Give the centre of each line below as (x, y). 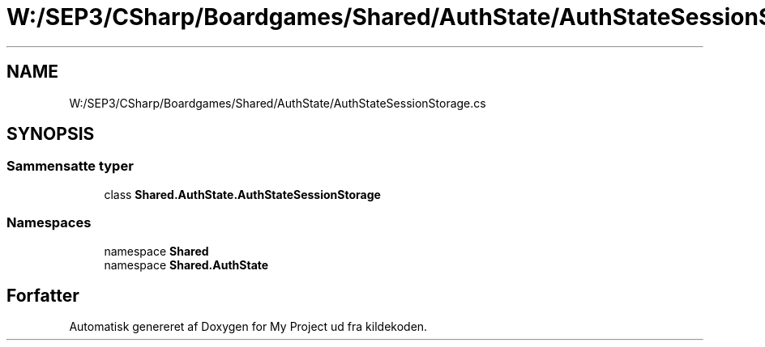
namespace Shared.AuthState (186, 264)
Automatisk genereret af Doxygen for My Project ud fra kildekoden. (248, 327)
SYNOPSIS (51, 134)
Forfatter (43, 295)
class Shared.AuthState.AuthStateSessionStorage (242, 194)
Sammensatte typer (70, 166)
